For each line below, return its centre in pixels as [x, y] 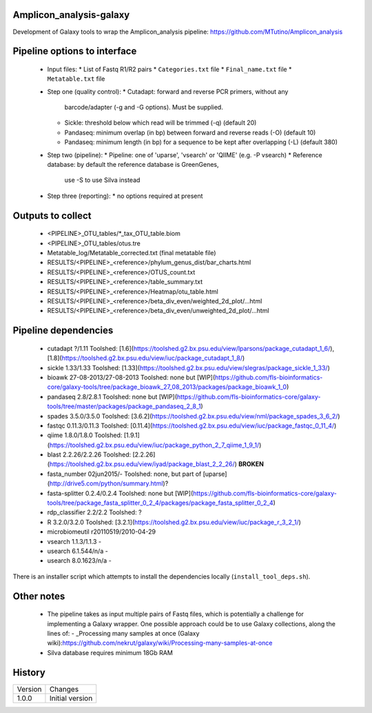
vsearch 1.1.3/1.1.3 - [74, 541]
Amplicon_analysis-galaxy [71, 15]
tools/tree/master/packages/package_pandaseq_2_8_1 [124, 406]
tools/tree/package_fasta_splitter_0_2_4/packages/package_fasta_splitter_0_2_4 [160, 503]
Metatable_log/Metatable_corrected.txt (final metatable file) [132, 253]
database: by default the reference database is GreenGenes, [133, 165]
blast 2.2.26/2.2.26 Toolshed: [89, 454]
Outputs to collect [52, 215]
